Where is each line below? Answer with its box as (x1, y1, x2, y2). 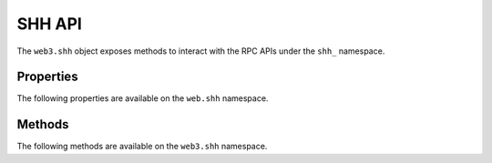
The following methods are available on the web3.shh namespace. (16, 141, 268, 152)
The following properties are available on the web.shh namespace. (16, 93, 269, 104)
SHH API (16, 14, 82, 34)
